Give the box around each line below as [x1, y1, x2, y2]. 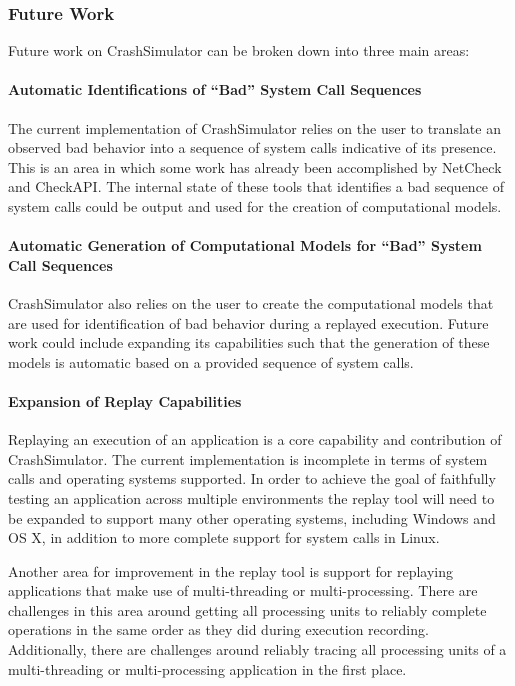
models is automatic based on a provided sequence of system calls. [8, 351, 414, 372]
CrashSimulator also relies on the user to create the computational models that [8, 292, 494, 313]
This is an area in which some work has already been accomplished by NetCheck [8, 156, 502, 177]
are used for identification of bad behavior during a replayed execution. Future [8, 312, 489, 333]
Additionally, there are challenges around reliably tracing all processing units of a [8, 639, 507, 660]
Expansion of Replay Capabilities [8, 390, 242, 411]
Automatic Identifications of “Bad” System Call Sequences [8, 79, 422, 100]
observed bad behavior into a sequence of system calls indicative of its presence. [8, 137, 497, 158]
